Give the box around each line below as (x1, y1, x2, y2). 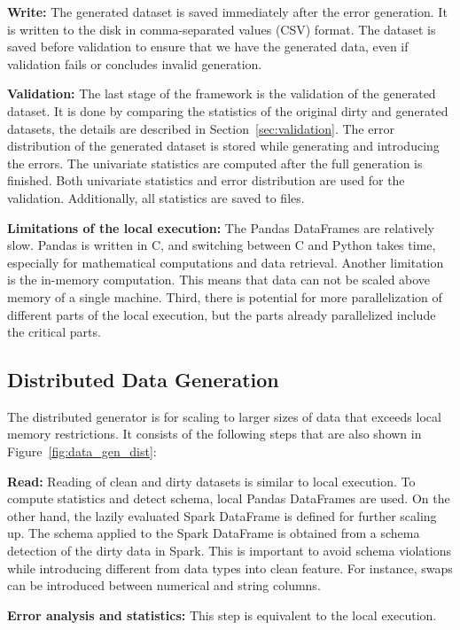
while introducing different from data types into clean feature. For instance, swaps (7, 558, 453, 577)
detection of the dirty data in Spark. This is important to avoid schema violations (7, 541, 451, 560)
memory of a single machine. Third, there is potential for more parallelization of (7, 287, 442, 306)
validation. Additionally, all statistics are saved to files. (7, 188, 305, 206)
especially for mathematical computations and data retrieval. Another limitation (7, 253, 444, 271)
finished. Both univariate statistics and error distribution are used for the (7, 171, 405, 190)
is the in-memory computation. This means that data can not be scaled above (7, 270, 431, 289)
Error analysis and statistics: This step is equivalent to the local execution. (7, 605, 437, 624)
